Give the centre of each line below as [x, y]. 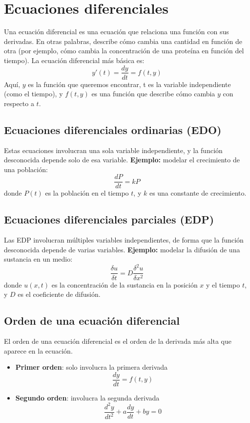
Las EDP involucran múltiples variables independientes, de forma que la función [124, 240]
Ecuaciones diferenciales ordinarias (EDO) [113, 129]
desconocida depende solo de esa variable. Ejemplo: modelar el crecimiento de [122, 160]
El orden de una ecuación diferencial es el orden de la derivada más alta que [118, 341]
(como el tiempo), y [33, 94]
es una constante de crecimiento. [198, 193]
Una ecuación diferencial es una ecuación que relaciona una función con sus [116, 32]
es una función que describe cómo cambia [153, 94]
